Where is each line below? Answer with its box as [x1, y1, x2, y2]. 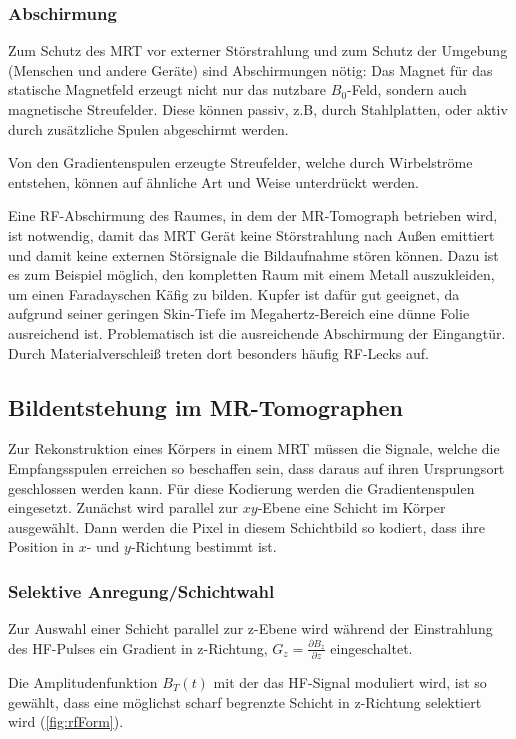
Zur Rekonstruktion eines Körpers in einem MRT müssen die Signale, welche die [8, 438, 500, 459]
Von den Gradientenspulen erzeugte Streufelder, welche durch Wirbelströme [8, 152, 473, 173]
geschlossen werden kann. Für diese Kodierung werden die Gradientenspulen [8, 477, 475, 498]
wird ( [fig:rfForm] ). [8, 711, 124, 732]
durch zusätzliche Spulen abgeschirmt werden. [8, 118, 289, 139]
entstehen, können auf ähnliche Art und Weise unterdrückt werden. [8, 171, 420, 192]
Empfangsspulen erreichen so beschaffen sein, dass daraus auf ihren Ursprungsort [8, 457, 505, 478]
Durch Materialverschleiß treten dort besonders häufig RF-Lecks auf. [8, 342, 429, 363]
